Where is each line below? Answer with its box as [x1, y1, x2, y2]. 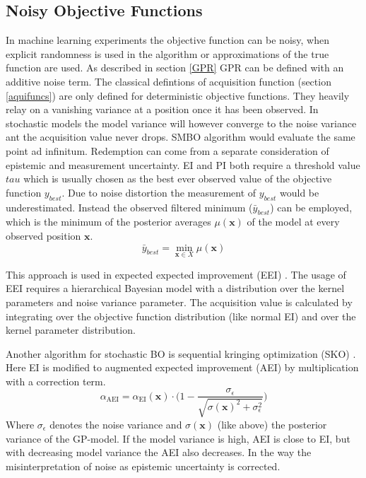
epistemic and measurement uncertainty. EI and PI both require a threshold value [6, 157, 360, 172]
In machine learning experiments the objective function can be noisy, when [6, 33, 329, 47]
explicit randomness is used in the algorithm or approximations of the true [6, 46, 329, 61]
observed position [6, 228, 81, 243]
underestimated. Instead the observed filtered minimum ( [6, 199, 253, 214]
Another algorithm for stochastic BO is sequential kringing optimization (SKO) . [6, 346, 356, 361]
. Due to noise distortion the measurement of [61, 185, 256, 199]
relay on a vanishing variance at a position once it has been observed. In [6, 102, 319, 117]
